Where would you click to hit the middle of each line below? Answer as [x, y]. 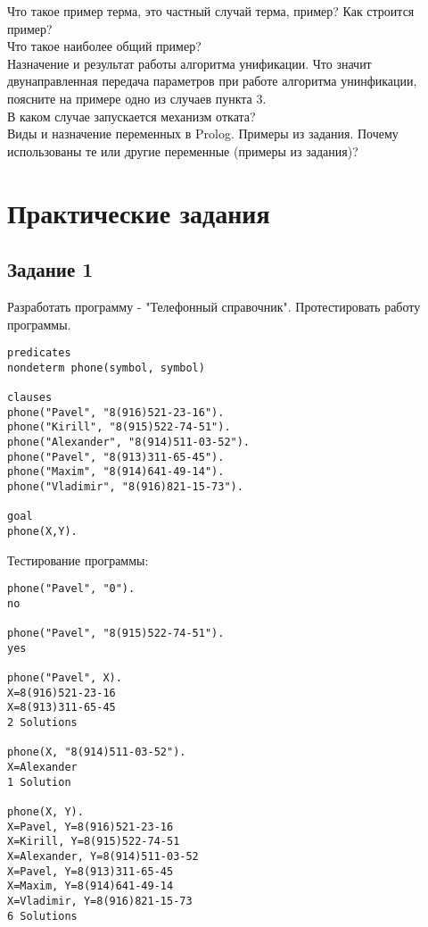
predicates [39, 353]
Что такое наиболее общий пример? [104, 46]
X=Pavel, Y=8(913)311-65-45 [91, 871]
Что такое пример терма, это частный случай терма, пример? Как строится [211, 11]
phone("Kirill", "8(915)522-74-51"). [119, 427]
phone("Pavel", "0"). [71, 589]
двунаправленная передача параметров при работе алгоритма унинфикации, [212, 81]
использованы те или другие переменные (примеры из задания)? [183, 150]
